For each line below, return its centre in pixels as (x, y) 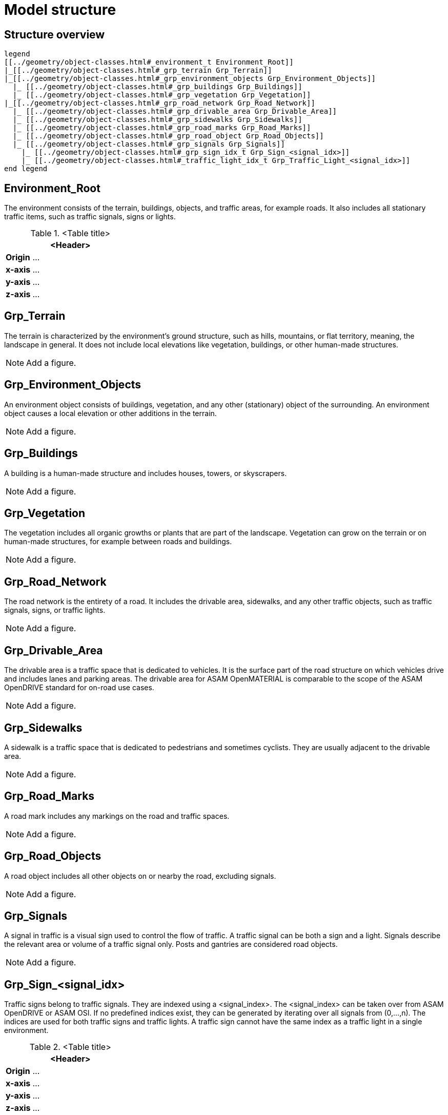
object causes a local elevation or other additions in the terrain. (110, 413)
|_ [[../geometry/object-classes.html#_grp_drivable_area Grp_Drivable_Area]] (175, 111)
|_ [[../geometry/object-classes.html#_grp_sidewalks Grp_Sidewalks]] (157, 120)
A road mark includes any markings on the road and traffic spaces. (117, 816)
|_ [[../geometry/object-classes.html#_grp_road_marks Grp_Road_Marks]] (162, 128)
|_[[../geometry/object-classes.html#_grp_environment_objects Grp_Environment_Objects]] (190, 79)
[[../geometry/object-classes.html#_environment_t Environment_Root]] (149, 62)
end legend (26, 169)
